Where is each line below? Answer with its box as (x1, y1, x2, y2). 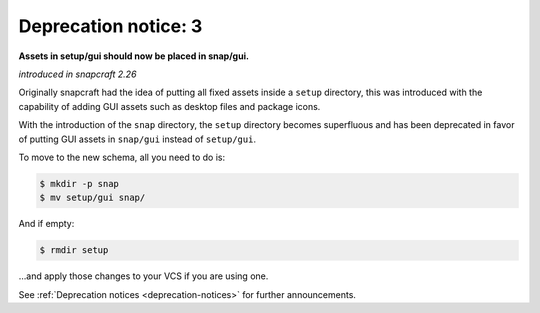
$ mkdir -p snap (39, 178, 120, 189)
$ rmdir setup (39, 245, 109, 256)
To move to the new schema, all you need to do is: (18, 151, 225, 163)
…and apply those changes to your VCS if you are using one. (18, 270, 269, 282)
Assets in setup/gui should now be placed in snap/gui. (18, 50, 250, 62)
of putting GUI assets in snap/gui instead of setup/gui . (18, 133, 257, 145)
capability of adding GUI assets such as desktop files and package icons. (18, 100, 321, 112)
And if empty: (18, 218, 75, 230)
